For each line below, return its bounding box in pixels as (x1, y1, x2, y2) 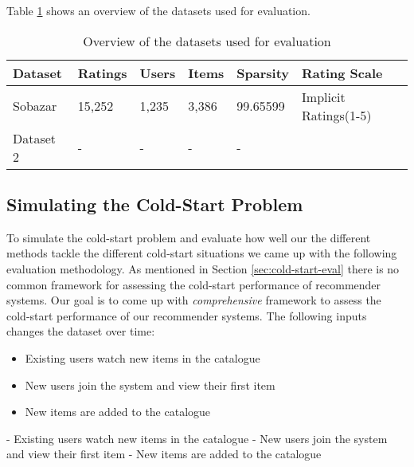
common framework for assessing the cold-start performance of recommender (6, 276, 381, 292)
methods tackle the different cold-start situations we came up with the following (6, 245, 397, 261)
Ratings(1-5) (302, 105, 372, 124)
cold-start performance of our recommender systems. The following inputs (6, 307, 367, 324)
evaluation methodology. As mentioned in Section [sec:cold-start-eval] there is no (6, 260, 400, 277)
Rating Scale (302, 63, 383, 82)
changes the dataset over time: (6, 323, 155, 339)
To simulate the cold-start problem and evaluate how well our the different (6, 229, 371, 245)
